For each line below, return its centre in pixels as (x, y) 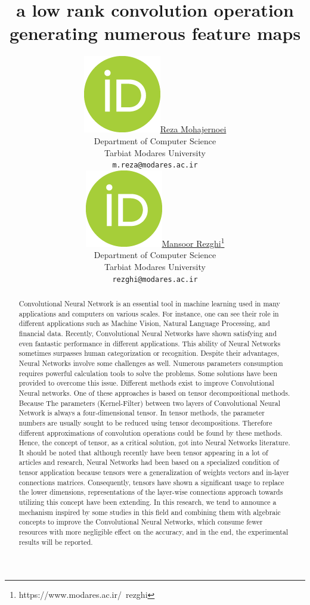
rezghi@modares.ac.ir (155, 279)
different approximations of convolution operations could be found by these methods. (151, 432)
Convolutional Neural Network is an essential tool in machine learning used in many (149, 303)
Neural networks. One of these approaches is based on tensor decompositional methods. (154, 393)
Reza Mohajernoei (193, 129)
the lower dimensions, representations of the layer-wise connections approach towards (151, 492)
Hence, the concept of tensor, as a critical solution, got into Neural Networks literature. (154, 443)
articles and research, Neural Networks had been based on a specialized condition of (149, 462)
